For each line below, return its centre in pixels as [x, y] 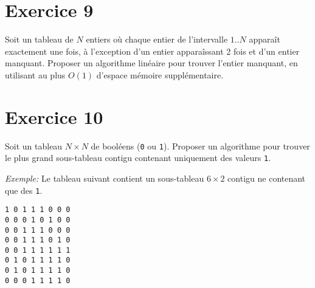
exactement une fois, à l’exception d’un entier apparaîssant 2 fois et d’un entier [152, 51]
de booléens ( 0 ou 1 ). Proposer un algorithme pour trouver [200, 146]
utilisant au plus [35, 74]
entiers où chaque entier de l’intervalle [157, 39]
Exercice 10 [54, 116]
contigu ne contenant [267, 178]
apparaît [265, 39]
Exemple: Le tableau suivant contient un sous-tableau [105, 178]
